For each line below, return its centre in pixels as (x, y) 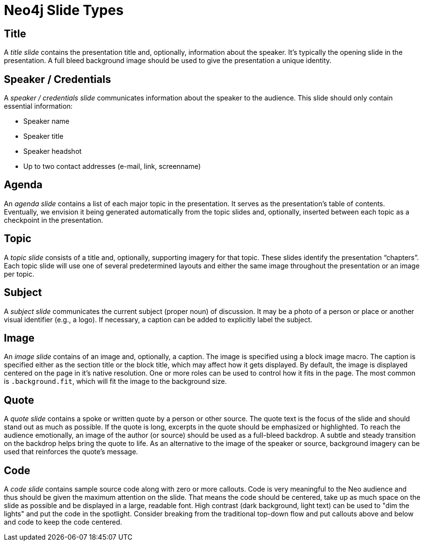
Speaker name (47, 121)
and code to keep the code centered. (63, 522)
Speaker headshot (53, 151)
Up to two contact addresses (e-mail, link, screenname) (112, 166)
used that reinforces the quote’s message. (71, 452)
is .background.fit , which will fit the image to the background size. (115, 381)
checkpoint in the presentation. (54, 220)
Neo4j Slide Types (64, 10)
